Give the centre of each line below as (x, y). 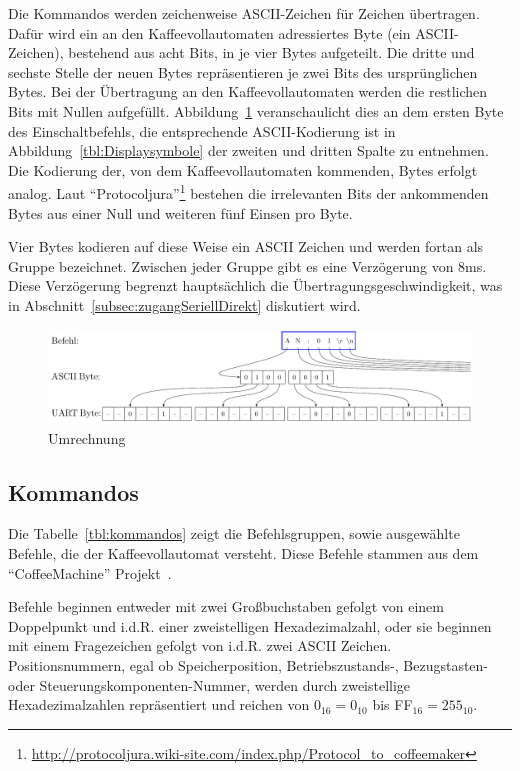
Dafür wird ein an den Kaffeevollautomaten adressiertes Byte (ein (209, 32)
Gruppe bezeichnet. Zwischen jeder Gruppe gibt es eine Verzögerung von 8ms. (247, 265)
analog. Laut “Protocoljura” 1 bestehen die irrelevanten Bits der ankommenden (248, 191)
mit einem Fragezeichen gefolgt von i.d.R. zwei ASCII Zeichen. (200, 645)
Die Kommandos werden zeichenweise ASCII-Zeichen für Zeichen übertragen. (244, 13)
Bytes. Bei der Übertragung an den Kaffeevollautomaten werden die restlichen (248, 91)
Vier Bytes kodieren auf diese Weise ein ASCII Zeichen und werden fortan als (246, 246)
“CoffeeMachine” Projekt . (90, 572)
